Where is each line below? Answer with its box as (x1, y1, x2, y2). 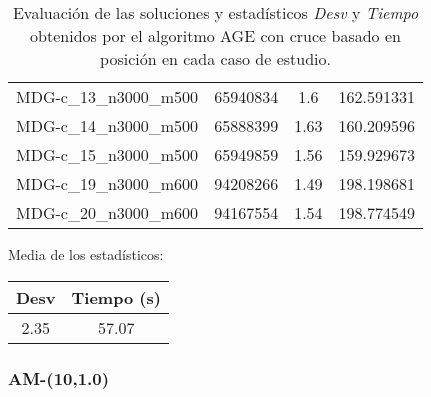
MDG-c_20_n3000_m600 (16, 201, 199, 224)
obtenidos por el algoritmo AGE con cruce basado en (30, 24, 401, 47)
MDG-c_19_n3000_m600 (16, 172, 199, 195)
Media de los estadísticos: (8, 244, 164, 264)
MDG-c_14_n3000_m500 (16, 114, 199, 137)
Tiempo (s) (71, 285, 161, 309)
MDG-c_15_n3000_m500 (16, 143, 199, 166)
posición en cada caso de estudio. (100, 47, 331, 70)
